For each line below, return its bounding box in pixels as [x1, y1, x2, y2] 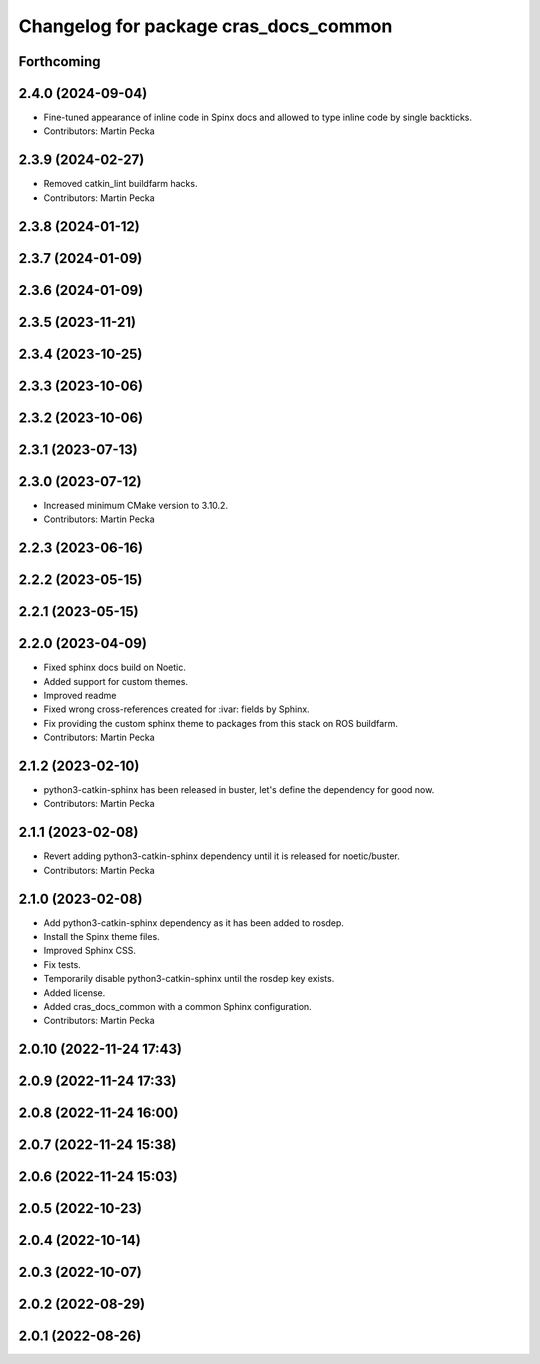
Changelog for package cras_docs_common [18, 15, 393, 37]
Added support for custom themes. [43, 675, 189, 687]
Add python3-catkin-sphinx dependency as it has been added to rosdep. [43, 916, 345, 929]
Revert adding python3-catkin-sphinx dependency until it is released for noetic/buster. [43, 850, 400, 862]
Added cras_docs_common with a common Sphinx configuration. [43, 1000, 312, 1012]
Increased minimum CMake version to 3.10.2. [43, 499, 229, 511]
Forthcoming [18, 53, 101, 70]
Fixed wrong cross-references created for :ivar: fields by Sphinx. [43, 703, 310, 715]
